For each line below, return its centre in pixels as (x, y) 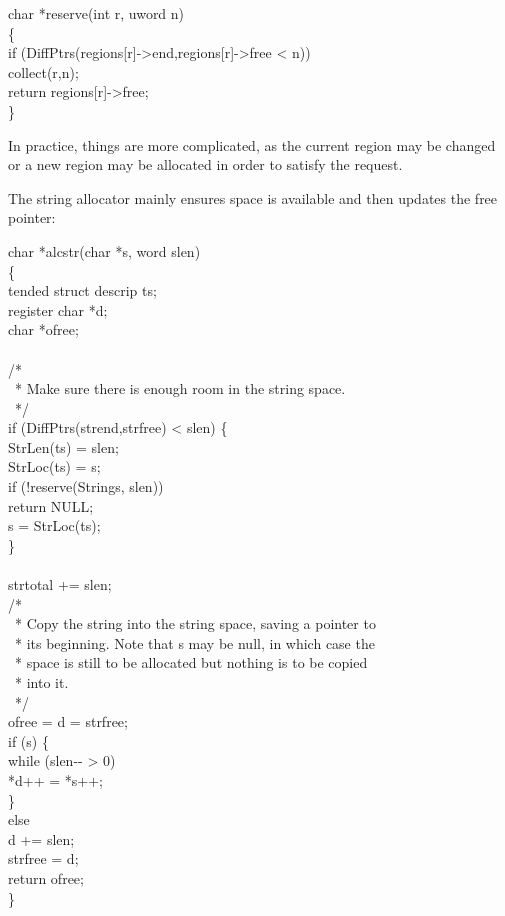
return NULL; (51, 505)
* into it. (41, 682)
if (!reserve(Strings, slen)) (86, 486)
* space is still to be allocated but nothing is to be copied (191, 662)
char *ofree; (43, 329)
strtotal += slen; (60, 584)
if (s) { (28, 740)
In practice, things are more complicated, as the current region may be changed (252, 144)
